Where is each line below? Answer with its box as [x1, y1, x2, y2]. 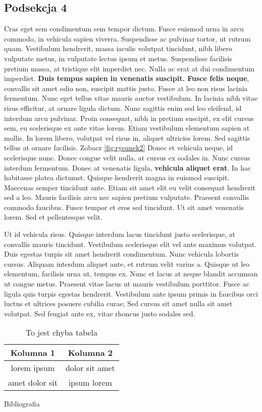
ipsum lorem [68, 377, 113, 389]
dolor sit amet [65, 362, 115, 374]
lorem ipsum [11, 362, 55, 374]
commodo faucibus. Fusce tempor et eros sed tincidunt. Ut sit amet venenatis [4, 201, 244, 212]
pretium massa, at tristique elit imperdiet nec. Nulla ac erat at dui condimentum [4, 63, 254, 73]
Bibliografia [4, 398, 40, 409]
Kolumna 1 [10, 347, 56, 359]
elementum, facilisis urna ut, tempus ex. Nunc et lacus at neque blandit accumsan [4, 268, 258, 279]
